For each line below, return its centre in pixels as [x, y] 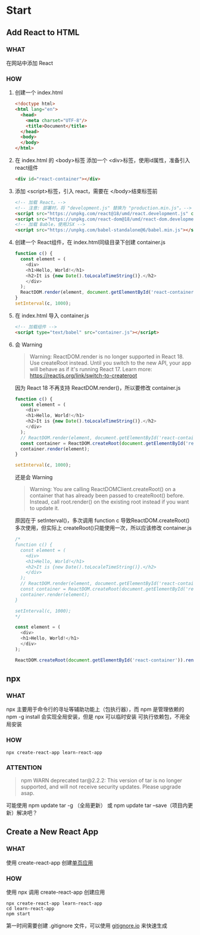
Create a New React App [52, 832]
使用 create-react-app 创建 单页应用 [50, 862]
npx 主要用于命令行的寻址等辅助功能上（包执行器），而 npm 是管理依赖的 [95, 709]
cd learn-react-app [30, 908]
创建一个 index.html [39, 92]
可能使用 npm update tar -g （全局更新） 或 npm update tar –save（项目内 [97, 805]
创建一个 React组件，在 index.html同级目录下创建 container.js [90, 243]
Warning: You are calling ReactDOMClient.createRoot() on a [103, 489]
